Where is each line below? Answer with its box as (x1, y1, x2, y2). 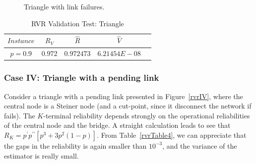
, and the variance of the (162, 140, 237, 151)
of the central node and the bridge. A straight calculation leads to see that (4, 120, 231, 130)
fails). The (4, 110, 35, 120)
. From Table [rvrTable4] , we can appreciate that (97, 129, 247, 140)
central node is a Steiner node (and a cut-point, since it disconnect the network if (4, 101, 252, 111)
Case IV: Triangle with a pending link (4, 71, 159, 84)
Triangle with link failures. (24, 1, 105, 11)
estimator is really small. (4, 150, 79, 161)
